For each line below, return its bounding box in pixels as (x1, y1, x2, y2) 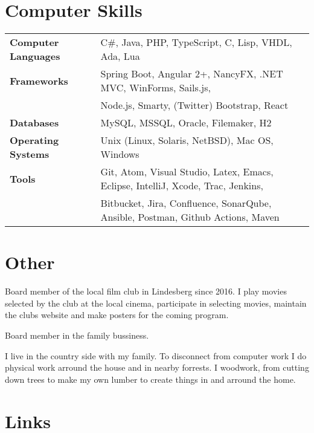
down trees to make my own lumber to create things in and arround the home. (5, 373, 296, 385)
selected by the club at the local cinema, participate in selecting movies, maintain (5, 296, 307, 309)
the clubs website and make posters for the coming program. (5, 308, 229, 321)
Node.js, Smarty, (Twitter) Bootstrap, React (100, 98, 289, 112)
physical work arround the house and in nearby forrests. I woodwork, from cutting (5, 361, 309, 374)
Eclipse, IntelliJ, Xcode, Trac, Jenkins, (100, 178, 263, 193)
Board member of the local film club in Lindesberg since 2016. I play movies (5, 285, 287, 298)
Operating (10, 133, 59, 148)
